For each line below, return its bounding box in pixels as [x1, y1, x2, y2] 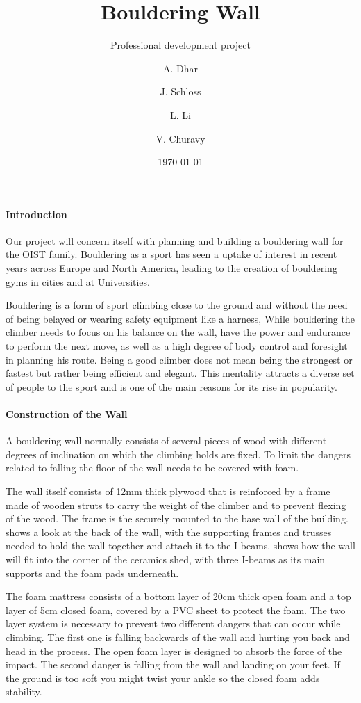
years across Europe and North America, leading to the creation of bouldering [6, 261, 337, 275]
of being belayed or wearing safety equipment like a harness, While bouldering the [6, 311, 355, 325]
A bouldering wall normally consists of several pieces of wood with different [6, 433, 327, 448]
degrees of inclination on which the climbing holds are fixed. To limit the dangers [6, 446, 351, 461]
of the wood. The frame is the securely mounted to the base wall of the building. [6, 511, 349, 526]
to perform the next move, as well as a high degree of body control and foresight [6, 339, 348, 353]
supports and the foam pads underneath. [6, 565, 179, 580]
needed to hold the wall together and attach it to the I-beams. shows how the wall [6, 538, 355, 553]
